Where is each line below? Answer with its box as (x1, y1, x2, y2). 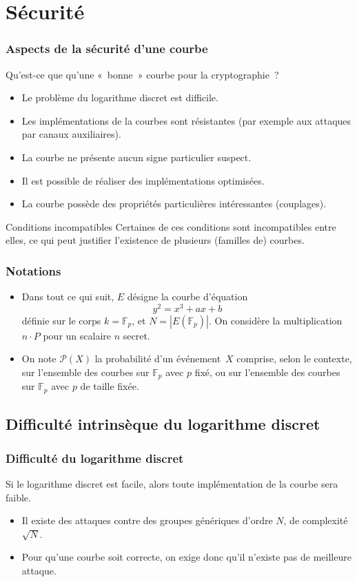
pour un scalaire (43, 328, 111, 342)
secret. (123, 328, 150, 342)
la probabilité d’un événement (94, 351, 221, 366)
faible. (6, 490, 31, 504)
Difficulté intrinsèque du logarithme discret (6, 413, 320, 435)
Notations (6, 262, 61, 279)
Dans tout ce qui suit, (21, 289, 114, 304)
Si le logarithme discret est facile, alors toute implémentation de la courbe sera (6, 476, 338, 490)
